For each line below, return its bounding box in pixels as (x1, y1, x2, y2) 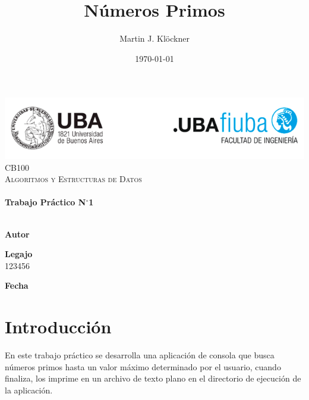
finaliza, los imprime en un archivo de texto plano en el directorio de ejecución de (5, 372, 301, 385)
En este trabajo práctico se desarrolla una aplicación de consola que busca (5, 349, 275, 361)
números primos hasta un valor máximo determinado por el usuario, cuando (5, 360, 281, 373)
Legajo (5, 248, 33, 260)
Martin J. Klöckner (119, 32, 190, 45)
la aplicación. (5, 383, 53, 396)
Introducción (5, 314, 112, 339)
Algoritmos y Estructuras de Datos (5, 173, 142, 185)
